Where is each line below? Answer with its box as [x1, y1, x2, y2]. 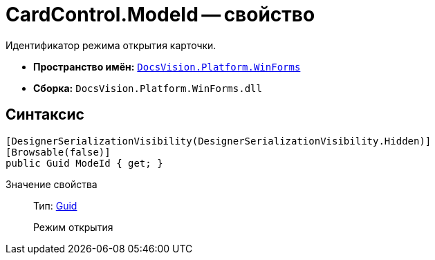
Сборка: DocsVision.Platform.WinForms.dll [33, 82, 262, 94]
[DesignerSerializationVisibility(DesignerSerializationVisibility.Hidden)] [6, 135, 432, 147]
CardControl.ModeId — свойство [6, 3, 315, 26]
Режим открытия [33, 221, 113, 233]
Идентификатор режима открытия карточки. [6, 39, 216, 51]
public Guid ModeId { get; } [6, 157, 163, 169]
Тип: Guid [33, 199, 77, 212]
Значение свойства [6, 178, 98, 190]
